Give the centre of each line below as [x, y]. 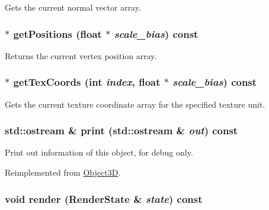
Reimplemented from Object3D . [63, 172]
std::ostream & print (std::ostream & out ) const [121, 130]
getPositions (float [57, 33]
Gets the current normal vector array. [73, 7]
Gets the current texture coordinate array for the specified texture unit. [135, 104]
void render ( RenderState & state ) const [104, 198]
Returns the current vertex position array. [81, 55]
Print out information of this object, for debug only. [99, 152]
